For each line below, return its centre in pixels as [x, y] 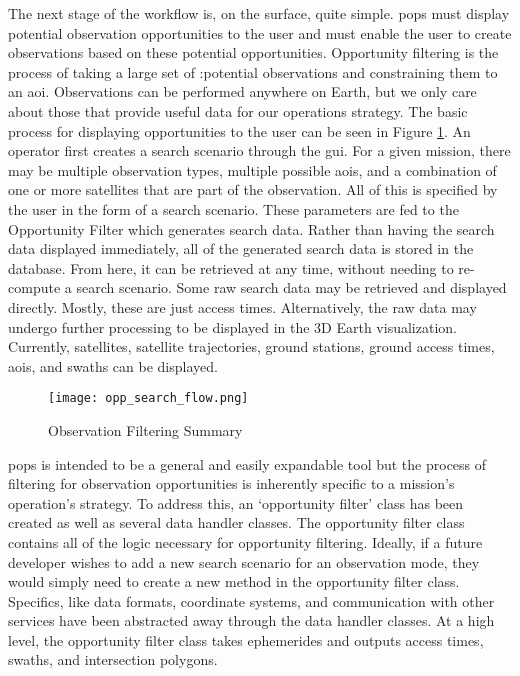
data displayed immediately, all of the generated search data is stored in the [241, 248]
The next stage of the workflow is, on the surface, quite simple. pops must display [259, 13]
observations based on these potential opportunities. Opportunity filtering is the [253, 52]
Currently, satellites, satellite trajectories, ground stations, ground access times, [251, 346]
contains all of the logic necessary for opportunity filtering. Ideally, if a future [245, 541]
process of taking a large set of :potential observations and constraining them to [253, 71]
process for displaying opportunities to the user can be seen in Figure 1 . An [239, 130]
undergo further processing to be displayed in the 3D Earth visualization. [232, 326]
